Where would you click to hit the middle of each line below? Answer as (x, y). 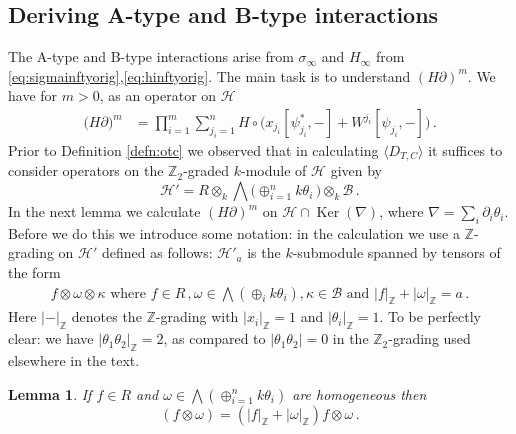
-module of (274, 170)
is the (264, 252)
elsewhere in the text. (74, 360)
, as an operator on (158, 95)
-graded (206, 170)
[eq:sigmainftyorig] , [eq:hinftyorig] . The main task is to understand (209, 75)
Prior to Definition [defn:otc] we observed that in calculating (193, 150)
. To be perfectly (430, 316)
